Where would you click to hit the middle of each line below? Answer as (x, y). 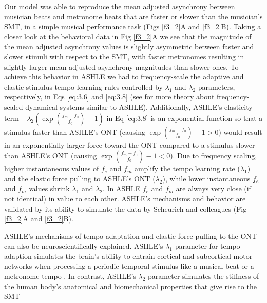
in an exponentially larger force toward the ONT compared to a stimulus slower (130, 144)
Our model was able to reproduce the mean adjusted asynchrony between (120, 6)
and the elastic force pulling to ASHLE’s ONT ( (80, 178)
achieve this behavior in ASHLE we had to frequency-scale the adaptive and (124, 77)
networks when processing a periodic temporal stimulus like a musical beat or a (129, 266)
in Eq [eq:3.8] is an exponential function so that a (185, 118)
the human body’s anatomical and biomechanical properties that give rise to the (130, 286)
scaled (14, 106)
